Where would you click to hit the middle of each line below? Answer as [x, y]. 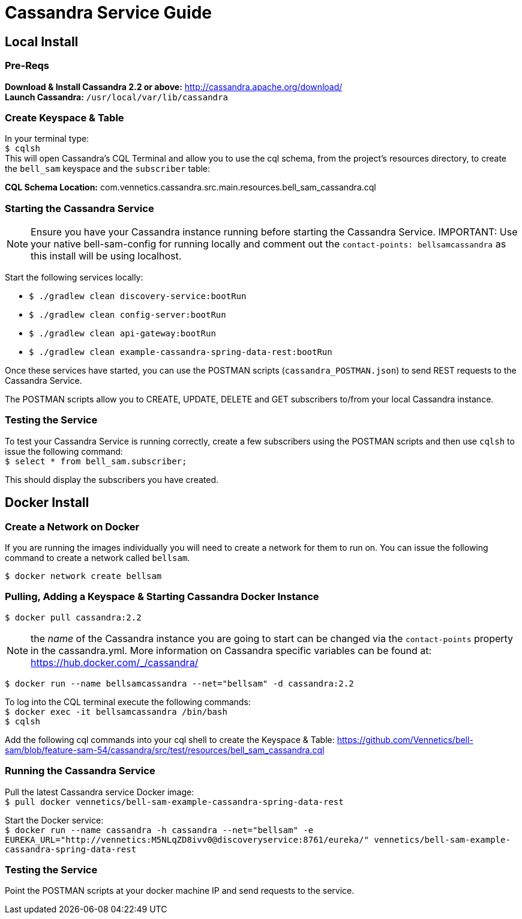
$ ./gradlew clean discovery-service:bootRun [138, 296]
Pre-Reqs [27, 66]
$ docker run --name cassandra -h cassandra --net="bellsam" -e [159, 830]
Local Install [42, 41]
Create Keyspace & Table [64, 117]
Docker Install [47, 503]
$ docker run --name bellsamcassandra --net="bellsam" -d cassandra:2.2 [179, 683]
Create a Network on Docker [72, 526]
